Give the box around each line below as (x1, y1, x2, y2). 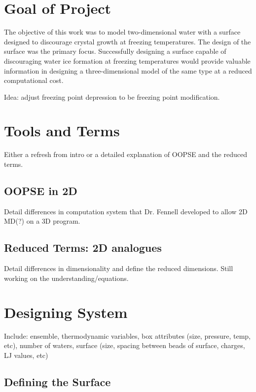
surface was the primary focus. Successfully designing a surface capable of (4, 46, 226, 56)
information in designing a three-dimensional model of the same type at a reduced (4, 65, 252, 76)
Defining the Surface (4, 374, 111, 389)
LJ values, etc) (4, 350, 48, 360)
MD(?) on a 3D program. (4, 216, 80, 226)
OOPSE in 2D (4, 183, 77, 198)
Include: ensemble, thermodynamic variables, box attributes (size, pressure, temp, (4, 330, 251, 341)
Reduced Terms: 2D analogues (4, 240, 162, 255)
